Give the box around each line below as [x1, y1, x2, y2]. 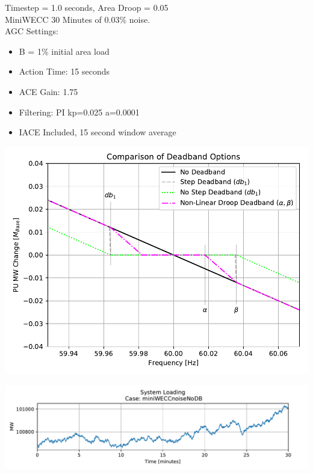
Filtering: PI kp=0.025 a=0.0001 [19, 105, 140, 118]
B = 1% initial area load [19, 45, 110, 57]
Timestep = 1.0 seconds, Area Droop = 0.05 [5, 1, 169, 13]
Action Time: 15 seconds [19, 65, 110, 78]
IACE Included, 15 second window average [19, 126, 176, 138]
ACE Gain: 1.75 [19, 85, 78, 97]
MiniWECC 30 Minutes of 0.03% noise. [5, 13, 150, 25]
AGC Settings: [5, 25, 58, 37]
